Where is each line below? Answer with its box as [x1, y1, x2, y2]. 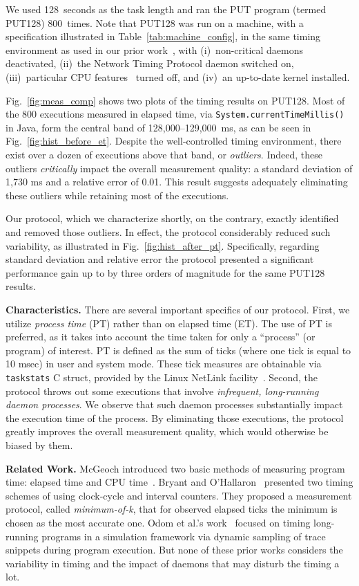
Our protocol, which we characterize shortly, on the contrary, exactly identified [6, 211, 339, 226]
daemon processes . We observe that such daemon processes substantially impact [6, 397, 343, 412]
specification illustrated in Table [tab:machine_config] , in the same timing [6, 29, 321, 44]
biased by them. [6, 437, 73, 452]
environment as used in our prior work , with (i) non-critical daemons [6, 42, 304, 57]
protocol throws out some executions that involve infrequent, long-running [6, 383, 319, 398]
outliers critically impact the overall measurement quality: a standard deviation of [6, 161, 353, 175]
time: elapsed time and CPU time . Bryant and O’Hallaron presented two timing [6, 475, 353, 489]
